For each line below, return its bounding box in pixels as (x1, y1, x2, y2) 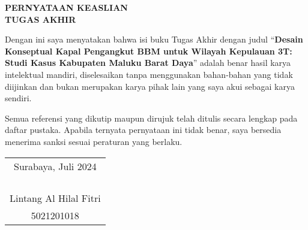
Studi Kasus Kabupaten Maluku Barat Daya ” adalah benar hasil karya (5, 56, 291, 69)
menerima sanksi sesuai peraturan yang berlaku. (5, 135, 183, 147)
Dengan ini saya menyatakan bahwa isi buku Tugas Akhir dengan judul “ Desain (5, 33, 303, 46)
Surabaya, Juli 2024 (14, 159, 97, 173)
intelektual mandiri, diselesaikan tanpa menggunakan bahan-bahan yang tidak (5, 68, 293, 80)
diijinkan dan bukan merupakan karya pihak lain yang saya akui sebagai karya (5, 80, 295, 92)
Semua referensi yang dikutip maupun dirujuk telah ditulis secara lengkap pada (5, 111, 298, 124)
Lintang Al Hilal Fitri (10, 190, 101, 205)
